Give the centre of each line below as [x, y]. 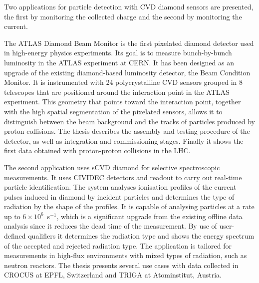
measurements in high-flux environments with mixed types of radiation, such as [126, 255]
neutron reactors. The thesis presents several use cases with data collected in [121, 265]
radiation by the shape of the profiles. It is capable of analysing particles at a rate [129, 206]
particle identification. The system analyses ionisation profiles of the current [120, 187]
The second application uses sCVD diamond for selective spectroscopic [112, 167]
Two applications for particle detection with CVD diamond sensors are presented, [129, 6]
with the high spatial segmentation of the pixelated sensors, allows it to [113, 111]
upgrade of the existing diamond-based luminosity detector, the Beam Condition [127, 72]
